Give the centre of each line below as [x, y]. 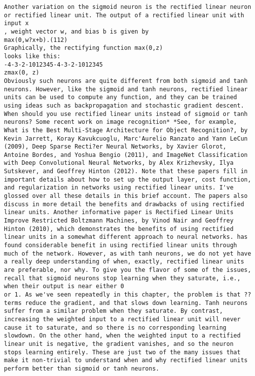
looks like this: [32, 56]
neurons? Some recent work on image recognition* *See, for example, [121, 122]
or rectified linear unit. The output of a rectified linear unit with [124, 15]
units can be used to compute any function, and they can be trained [121, 97]
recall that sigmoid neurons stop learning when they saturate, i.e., [122, 278]
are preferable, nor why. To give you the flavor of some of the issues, [128, 270]
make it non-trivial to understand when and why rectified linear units [126, 360]
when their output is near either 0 [64, 286]
